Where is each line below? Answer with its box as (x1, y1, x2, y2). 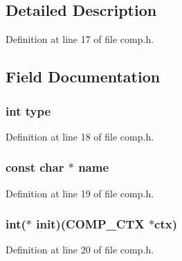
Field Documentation (6, 66, 161, 87)
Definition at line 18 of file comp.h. (6, 129, 154, 143)
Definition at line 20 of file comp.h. (6, 242, 154, 257)
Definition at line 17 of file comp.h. (6, 32, 154, 46)
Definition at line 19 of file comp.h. (6, 186, 154, 200)
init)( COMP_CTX (36, 215, 145, 233)
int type (6, 102, 51, 119)
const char (6, 159, 64, 176)
